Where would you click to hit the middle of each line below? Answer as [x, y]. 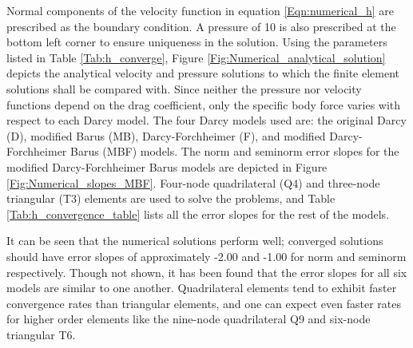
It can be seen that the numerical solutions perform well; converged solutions [195, 241]
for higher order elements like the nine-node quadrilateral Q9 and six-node [189, 319]
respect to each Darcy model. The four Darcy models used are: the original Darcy [206, 120]
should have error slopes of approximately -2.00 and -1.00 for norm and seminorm [206, 256]
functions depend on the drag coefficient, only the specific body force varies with [204, 104]
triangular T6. [41, 334]
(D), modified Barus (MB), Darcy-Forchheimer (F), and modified [166, 135]
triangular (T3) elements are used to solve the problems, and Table [171, 198]
